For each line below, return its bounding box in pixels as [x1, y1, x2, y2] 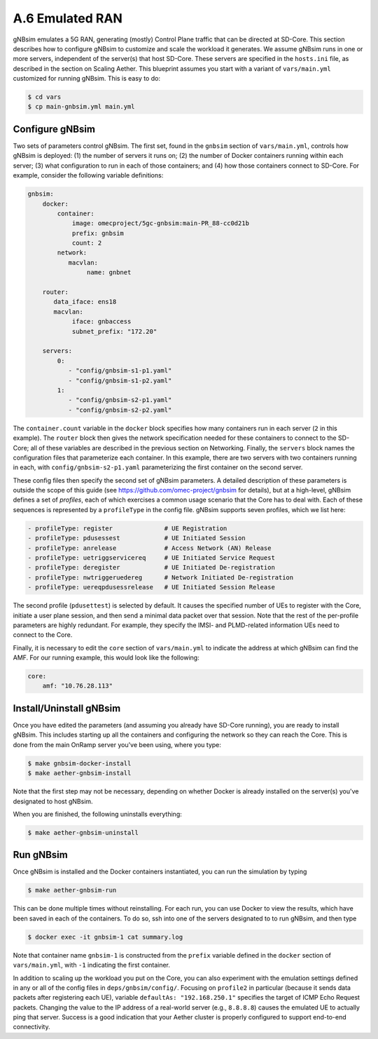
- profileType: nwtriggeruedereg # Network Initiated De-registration [27, 573, 294, 582]
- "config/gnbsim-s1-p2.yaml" [68, 376, 172, 384]
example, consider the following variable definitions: [13, 171, 164, 180]
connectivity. [13, 1023, 50, 1031]
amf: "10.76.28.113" [42, 682, 113, 690]
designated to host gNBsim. [13, 797, 94, 805]
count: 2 [71, 239, 102, 247]
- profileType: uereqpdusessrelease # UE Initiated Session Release [27, 583, 276, 591]
